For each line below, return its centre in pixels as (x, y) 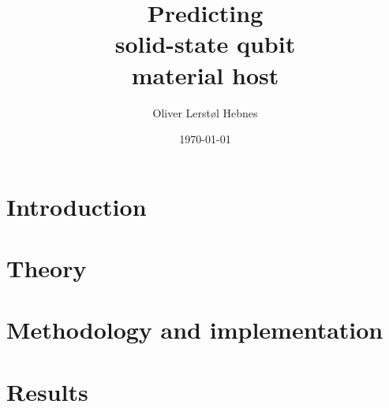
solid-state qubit (205, 44)
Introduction (77, 206)
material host (205, 74)
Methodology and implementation (195, 330)
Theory (47, 268)
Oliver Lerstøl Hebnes (205, 112)
